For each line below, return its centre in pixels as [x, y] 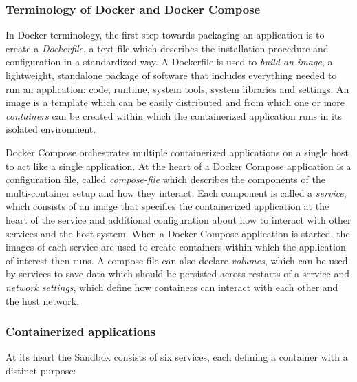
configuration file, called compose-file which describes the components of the [165, 179]
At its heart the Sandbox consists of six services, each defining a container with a [177, 357]
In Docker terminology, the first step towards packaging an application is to [165, 35]
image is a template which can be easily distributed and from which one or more [175, 102]
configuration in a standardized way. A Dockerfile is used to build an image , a [169, 62]
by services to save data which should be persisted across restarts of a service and [177, 274]
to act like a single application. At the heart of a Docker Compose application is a [178, 166]
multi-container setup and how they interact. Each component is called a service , [176, 192]
